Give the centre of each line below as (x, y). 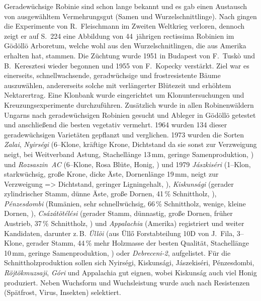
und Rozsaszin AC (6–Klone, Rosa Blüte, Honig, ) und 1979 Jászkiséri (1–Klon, (127, 164)
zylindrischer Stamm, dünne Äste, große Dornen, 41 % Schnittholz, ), (110, 194)
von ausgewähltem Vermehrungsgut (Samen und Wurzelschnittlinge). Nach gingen (130, 16)
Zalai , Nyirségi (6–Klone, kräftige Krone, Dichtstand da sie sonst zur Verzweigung (130, 144)
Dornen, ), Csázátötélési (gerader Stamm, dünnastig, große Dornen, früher (118, 213)
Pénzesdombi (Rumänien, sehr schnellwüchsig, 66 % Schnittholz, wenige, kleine (125, 203)
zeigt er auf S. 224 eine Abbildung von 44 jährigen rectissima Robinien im (119, 35)
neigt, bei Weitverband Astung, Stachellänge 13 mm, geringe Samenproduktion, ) (129, 154)
